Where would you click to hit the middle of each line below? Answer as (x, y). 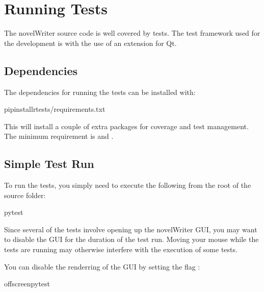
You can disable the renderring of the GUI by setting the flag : (102, 266)
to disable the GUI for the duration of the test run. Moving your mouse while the (131, 239)
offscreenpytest (27, 284)
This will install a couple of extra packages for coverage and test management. (126, 126)
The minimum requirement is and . (59, 136)
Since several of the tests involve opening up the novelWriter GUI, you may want (131, 229)
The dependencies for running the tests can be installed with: (100, 92)
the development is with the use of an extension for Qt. (90, 43)
